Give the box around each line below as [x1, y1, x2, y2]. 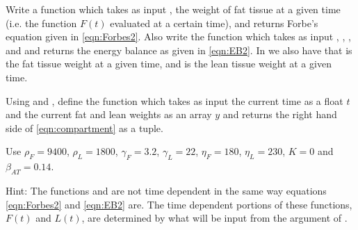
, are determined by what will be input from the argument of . [81, 211, 348, 225]
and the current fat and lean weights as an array [6, 107, 212, 122]
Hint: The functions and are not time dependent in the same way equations [6, 183, 327, 197]
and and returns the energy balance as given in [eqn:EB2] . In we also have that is [6, 42, 352, 57]
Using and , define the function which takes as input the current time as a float [6, 93, 343, 108]
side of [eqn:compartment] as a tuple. [6, 120, 163, 135]
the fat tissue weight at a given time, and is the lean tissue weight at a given [6, 56, 332, 71]
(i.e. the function [6, 15, 77, 30]
